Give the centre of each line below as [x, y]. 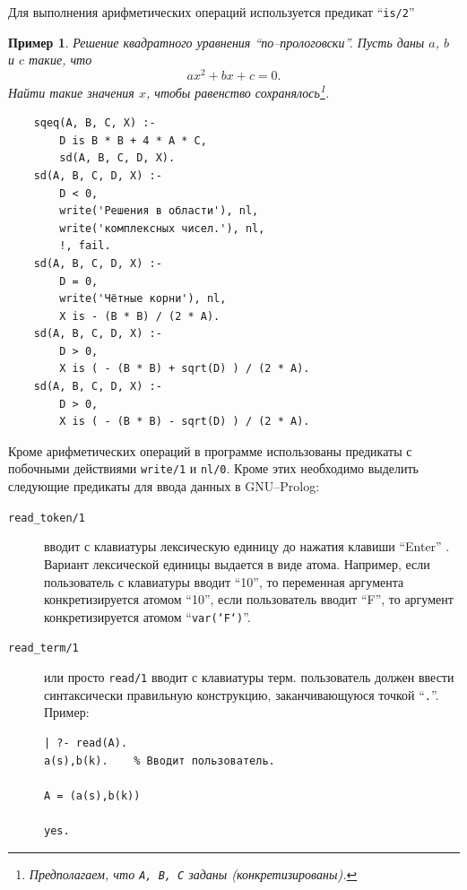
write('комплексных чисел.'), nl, [162, 228]
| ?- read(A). [86, 743]
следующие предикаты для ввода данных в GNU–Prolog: [164, 486]
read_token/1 [47, 518]
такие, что [61, 60]
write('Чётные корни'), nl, [143, 299]
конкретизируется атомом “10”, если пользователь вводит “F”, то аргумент [249, 599]
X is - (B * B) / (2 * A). [140, 316]
